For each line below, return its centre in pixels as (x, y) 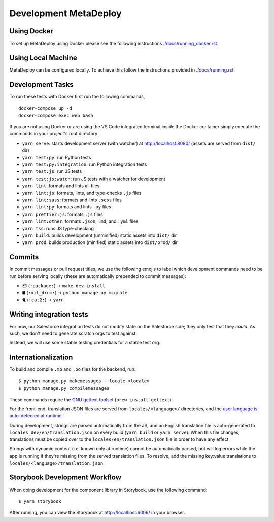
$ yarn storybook (40, 501)
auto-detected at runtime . (36, 416)
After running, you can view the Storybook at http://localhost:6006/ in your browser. (97, 513)
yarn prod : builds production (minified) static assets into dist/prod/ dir (100, 242)
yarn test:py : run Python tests (57, 157)
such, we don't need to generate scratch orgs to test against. (73, 334)
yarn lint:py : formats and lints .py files (66, 207)
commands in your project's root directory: (54, 134)
